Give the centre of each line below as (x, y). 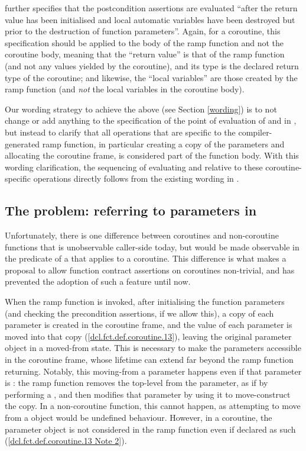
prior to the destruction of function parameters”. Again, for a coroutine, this (143, 31)
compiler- (255, 132)
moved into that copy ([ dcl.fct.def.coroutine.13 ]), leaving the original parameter (148, 336)
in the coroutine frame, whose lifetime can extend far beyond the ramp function (149, 360)
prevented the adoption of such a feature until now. (98, 281)
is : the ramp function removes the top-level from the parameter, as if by (136, 383)
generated (22, 144)
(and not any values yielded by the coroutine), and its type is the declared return (152, 65)
